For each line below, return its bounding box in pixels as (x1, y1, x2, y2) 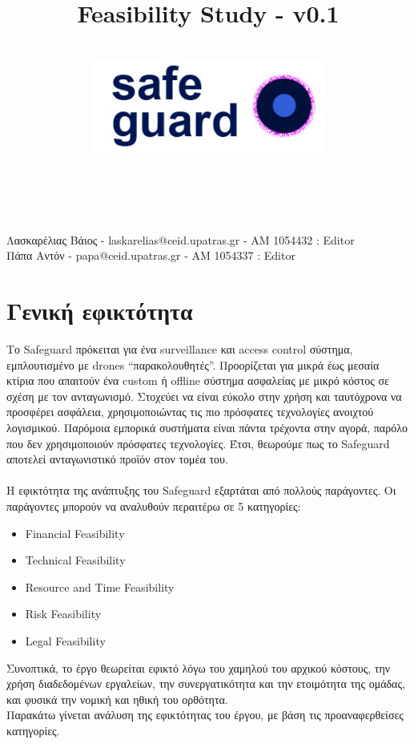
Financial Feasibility (25, 524, 125, 541)
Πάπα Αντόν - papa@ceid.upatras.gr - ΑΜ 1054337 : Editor (6, 247, 295, 264)
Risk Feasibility (25, 605, 102, 622)
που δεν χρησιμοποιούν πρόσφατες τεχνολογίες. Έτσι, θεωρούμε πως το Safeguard (6, 435, 390, 451)
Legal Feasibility (25, 632, 106, 649)
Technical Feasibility (25, 552, 126, 568)
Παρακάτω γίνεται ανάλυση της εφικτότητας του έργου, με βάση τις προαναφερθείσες (6, 706, 404, 723)
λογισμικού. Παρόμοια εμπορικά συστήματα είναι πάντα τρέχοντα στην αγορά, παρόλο (6, 418, 408, 435)
